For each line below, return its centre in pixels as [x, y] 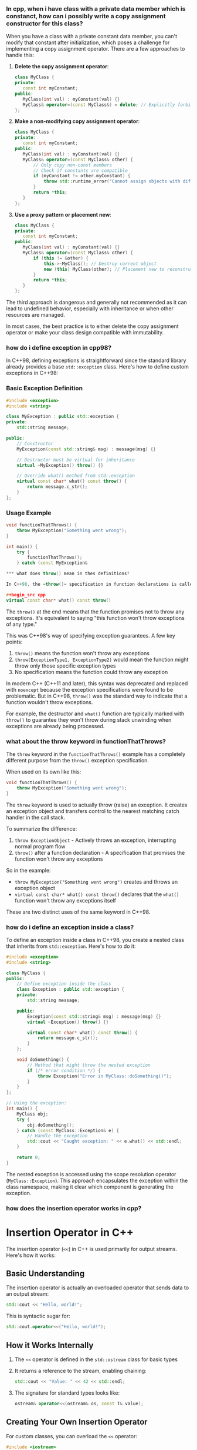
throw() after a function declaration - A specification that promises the [100, 852]
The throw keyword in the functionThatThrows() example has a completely [96, 754]
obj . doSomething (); [51, 1125]
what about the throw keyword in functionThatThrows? [86, 741]
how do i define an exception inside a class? [70, 927]
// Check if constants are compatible [80, 170]
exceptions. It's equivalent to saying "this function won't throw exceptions [95, 618]
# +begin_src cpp [26, 595]
